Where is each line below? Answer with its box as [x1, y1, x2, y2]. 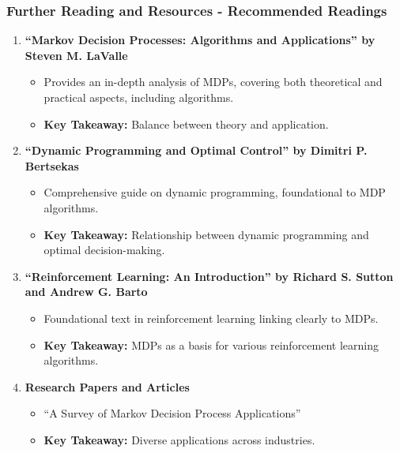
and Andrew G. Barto [25, 283, 148, 300]
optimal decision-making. [43, 241, 165, 258]
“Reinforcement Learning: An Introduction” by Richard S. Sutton [25, 268, 394, 284]
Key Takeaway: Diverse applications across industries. [43, 431, 315, 447]
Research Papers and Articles [25, 378, 190, 395]
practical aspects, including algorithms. [43, 89, 234, 105]
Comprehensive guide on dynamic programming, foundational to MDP [43, 184, 386, 200]
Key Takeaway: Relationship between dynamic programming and [43, 226, 369, 242]
